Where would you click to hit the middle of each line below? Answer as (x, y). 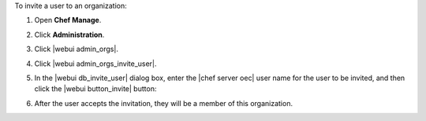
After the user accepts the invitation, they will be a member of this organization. (164, 103)
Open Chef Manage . (68, 20)
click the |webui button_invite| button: (95, 89)
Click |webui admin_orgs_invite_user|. (95, 64)
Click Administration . (69, 35)
